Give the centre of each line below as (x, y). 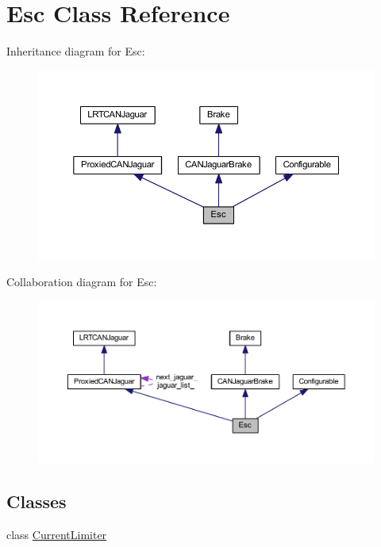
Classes (37, 501)
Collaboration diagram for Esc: (82, 282)
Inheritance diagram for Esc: (76, 51)
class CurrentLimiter (57, 535)
